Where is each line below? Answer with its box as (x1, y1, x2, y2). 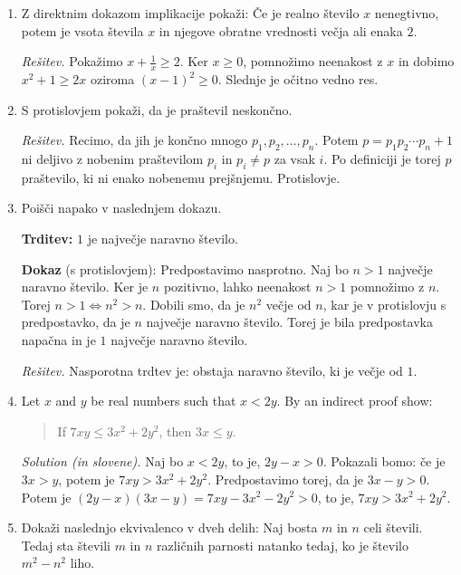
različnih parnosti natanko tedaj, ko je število (156, 535, 408, 554)
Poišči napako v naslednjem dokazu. (21, 198, 222, 217)
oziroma (90, 70, 135, 89)
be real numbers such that (91, 391, 236, 410)
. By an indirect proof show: (276, 391, 433, 410)
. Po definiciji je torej (323, 149, 441, 168)
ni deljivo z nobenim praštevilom (21, 149, 204, 168)
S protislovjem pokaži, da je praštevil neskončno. (21, 100, 293, 119)
